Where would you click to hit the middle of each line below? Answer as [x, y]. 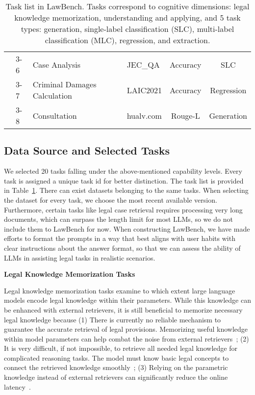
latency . [17, 386]
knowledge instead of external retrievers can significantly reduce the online [116, 377]
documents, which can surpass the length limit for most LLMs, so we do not [118, 219]
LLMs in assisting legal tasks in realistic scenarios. [80, 257]
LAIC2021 [144, 90]
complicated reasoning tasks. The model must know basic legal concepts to [116, 357]
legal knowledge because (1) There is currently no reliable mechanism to [113, 319]
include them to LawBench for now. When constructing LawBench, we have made [127, 228]
